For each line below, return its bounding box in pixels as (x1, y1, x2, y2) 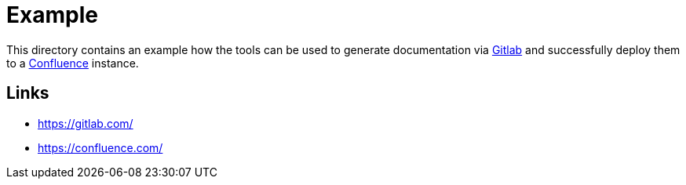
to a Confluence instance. (6, 56, 139, 70)
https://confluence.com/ (38, 140, 163, 154)
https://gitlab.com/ (38, 116, 133, 130)
